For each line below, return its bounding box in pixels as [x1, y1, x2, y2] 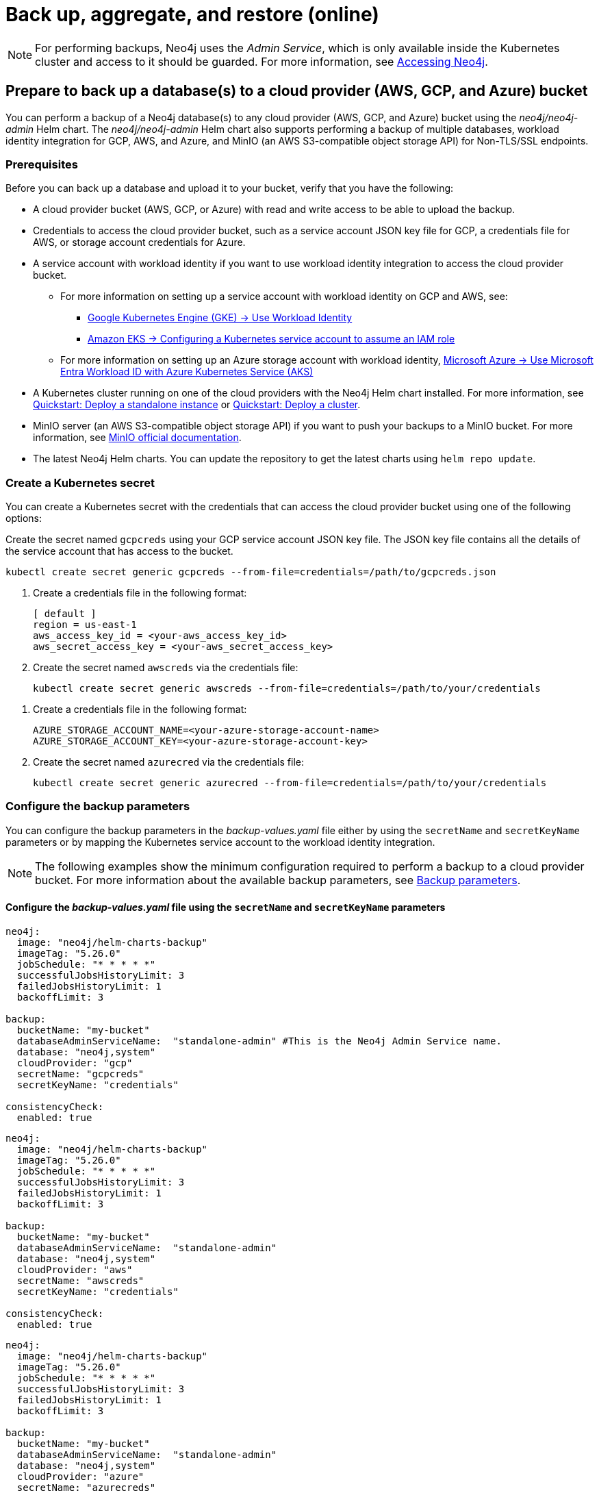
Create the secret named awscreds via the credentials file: [33, 662, 298, 674]
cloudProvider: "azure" [16, 1471, 144, 1483]
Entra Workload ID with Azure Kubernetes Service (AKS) [60, 366, 314, 378]
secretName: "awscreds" [16, 1275, 144, 1287]
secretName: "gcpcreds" [16, 1068, 144, 1080]
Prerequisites [5, 157, 78, 171]
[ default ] [33, 608, 97, 620]
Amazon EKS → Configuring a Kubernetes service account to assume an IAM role [88, 333, 455, 345]
